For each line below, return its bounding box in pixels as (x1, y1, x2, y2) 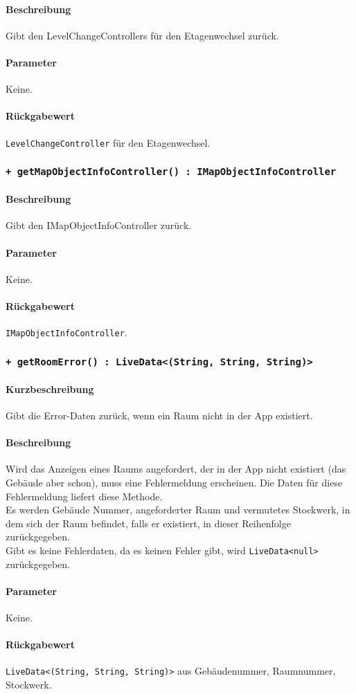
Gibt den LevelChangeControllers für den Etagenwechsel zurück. (6, 28, 279, 42)
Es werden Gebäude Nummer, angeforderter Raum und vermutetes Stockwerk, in (6, 502, 350, 517)
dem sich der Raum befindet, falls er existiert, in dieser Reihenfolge (6, 515, 291, 530)
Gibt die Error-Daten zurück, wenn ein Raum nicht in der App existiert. (6, 408, 313, 423)
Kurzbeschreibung (6, 381, 94, 396)
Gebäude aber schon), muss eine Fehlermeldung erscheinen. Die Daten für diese (6, 475, 343, 490)
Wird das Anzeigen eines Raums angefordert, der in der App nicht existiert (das (6, 462, 346, 476)
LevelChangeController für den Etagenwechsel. (6, 135, 211, 149)
